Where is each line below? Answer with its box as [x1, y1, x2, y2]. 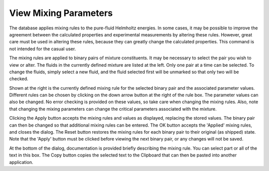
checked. [9, 76, 28, 82]
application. [9, 159, 33, 165]
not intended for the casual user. [9, 45, 76, 52]
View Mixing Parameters [9, 7, 113, 18]
